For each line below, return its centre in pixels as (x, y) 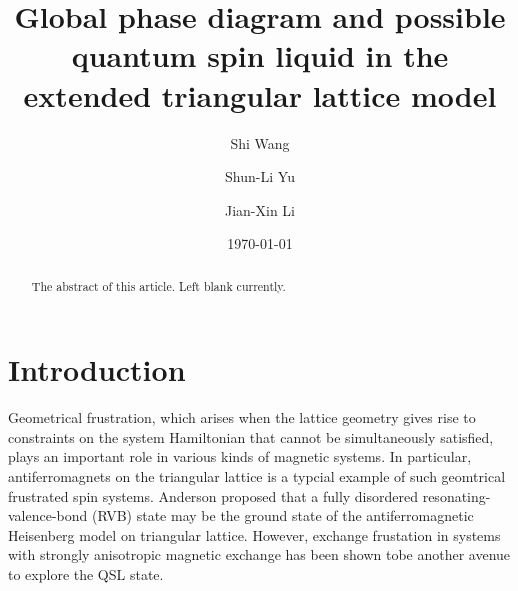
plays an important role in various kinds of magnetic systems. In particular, (240, 456)
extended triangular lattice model (260, 94)
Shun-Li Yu (260, 176)
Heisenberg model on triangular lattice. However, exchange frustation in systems (254, 534)
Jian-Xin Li (259, 209)
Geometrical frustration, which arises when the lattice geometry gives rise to (242, 417)
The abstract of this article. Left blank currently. (158, 285)
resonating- (456, 495)
